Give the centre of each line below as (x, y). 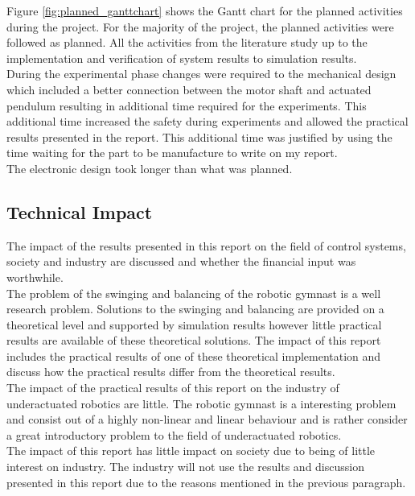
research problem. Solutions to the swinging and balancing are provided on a (195, 309)
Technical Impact (80, 211)
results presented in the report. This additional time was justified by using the (199, 136)
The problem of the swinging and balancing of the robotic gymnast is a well (194, 293)
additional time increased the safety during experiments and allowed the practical (207, 121)
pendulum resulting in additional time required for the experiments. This (187, 105)
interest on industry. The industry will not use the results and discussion (185, 467)
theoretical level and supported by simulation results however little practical (194, 324)
